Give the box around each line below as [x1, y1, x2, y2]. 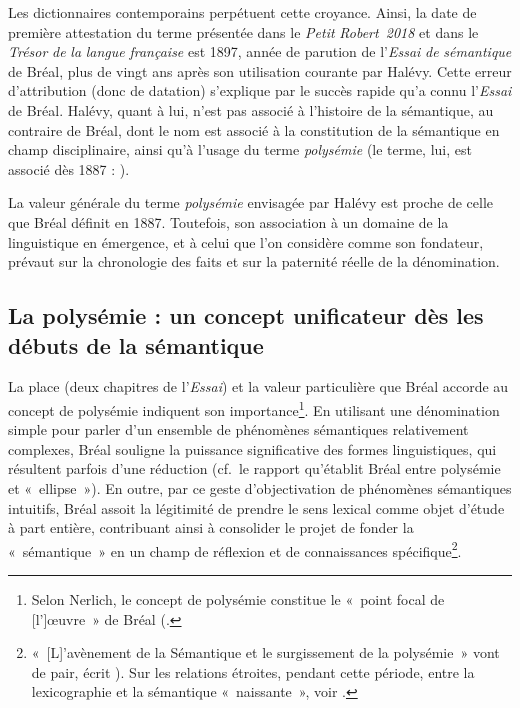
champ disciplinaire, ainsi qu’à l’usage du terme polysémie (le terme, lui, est [8, 139, 472, 160]
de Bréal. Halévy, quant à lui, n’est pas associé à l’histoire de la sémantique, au [8, 99, 494, 120]
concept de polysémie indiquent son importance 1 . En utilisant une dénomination [8, 396, 500, 420]
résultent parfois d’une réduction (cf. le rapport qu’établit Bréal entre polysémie [8, 458, 501, 479]
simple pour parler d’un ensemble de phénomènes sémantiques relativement [8, 419, 469, 440]
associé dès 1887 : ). [8, 158, 130, 179]
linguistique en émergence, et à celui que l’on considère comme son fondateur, [8, 231, 484, 252]
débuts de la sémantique [8, 329, 264, 360]
